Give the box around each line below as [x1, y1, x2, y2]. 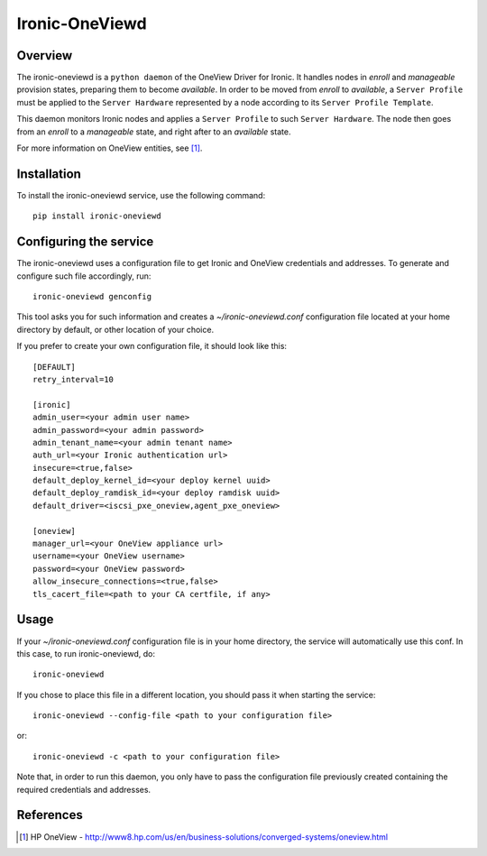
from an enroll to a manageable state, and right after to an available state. [16, 126, 291, 137]
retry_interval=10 [32, 374, 115, 384]
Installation [16, 166, 81, 181]
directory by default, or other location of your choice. [16, 324, 215, 335]
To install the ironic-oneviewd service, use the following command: [16, 189, 266, 200]
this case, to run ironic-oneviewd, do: [16, 648, 156, 658]
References [16, 807, 83, 823]
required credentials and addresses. [16, 784, 152, 795]
